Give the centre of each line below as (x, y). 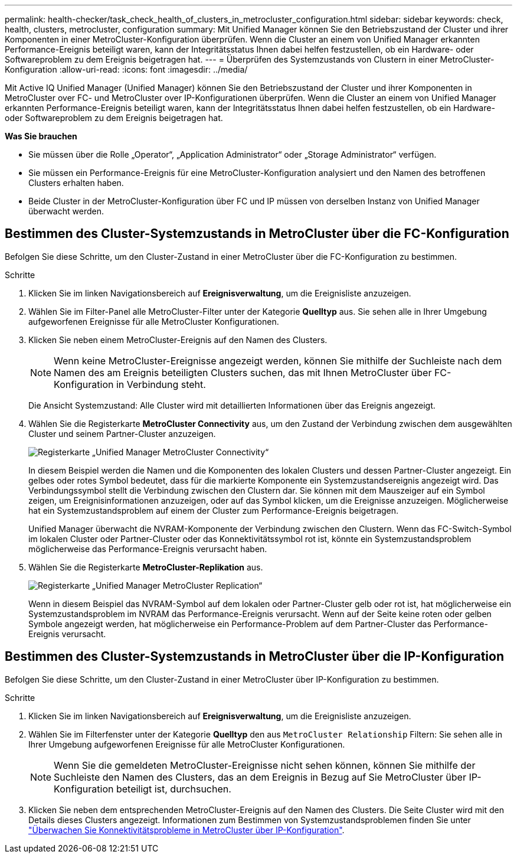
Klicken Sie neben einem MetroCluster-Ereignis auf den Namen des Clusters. (178, 340)
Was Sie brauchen (41, 136)
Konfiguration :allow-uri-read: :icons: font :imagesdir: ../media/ (126, 69)
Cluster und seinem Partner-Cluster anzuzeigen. (122, 433)
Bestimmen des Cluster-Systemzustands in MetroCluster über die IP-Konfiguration (255, 657)
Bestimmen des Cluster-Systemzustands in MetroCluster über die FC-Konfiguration (257, 234)
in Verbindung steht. (161, 384)
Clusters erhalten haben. (76, 183)
